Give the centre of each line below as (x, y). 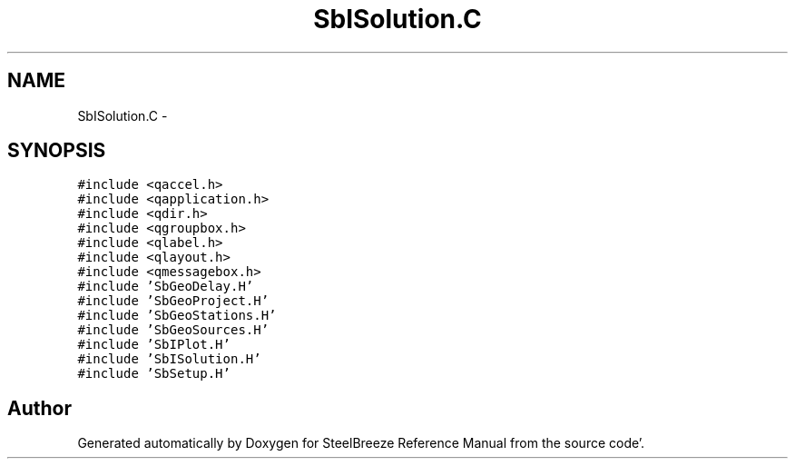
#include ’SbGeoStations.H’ (177, 316)
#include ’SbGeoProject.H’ (173, 301)
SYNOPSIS (57, 151)
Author (39, 408)
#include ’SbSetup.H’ (154, 374)
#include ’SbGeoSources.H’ (173, 330)
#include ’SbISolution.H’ (169, 359)
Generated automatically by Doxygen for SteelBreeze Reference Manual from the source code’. (361, 443)
